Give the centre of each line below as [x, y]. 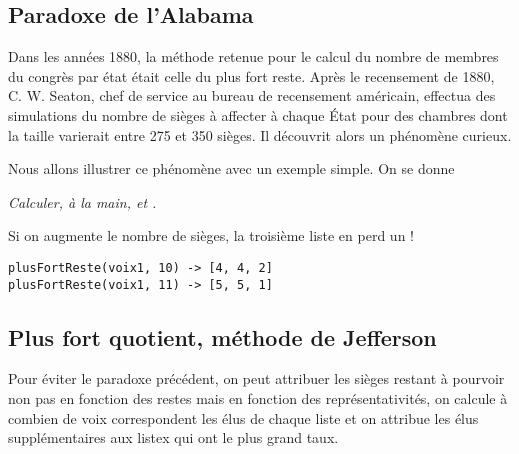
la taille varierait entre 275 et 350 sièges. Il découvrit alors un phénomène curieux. [260, 134]
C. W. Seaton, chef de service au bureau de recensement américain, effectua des [252, 95]
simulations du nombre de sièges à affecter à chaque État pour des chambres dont [258, 114]
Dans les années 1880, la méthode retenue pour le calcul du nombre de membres [253, 56]
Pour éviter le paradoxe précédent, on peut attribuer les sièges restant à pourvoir [256, 378]
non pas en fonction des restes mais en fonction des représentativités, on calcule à [258, 398]
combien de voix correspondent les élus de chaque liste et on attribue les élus [243, 417]
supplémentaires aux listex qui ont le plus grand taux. [173, 437]
